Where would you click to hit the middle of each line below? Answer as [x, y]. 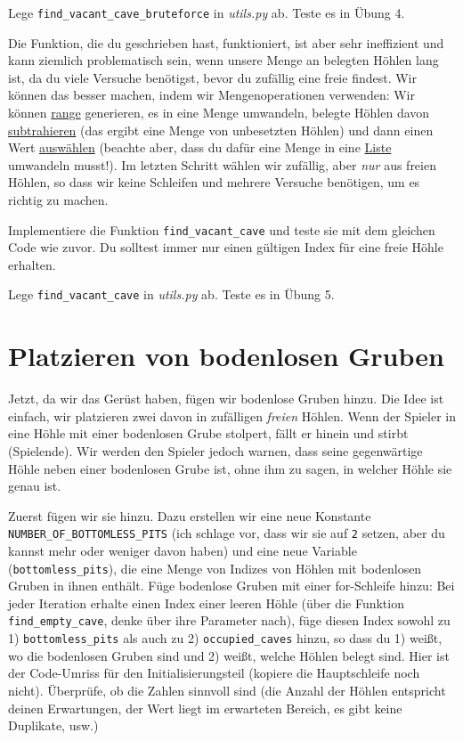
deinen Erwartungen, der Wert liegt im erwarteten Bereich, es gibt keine [205, 708]
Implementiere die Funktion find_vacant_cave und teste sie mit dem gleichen [222, 229]
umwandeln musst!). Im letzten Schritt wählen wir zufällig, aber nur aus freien [222, 164]
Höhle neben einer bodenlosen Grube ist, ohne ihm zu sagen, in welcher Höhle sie [230, 468]
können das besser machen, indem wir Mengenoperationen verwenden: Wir [211, 95]
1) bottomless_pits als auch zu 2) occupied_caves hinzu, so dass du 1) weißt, [225, 638]
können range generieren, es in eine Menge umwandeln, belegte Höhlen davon [219, 113]
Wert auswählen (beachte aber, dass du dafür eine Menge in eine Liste [200, 147]
